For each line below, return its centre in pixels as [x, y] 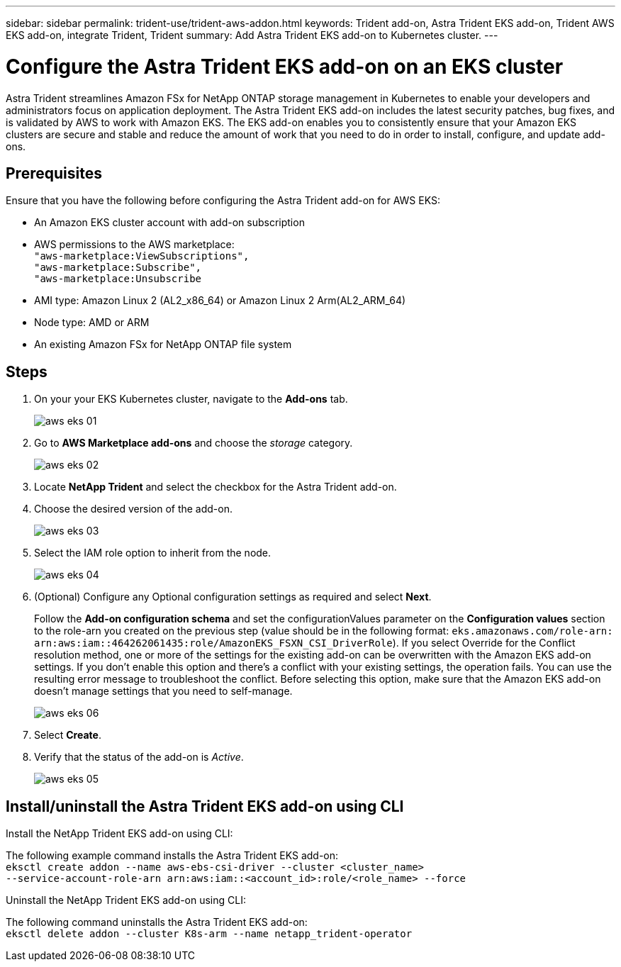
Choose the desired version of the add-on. [133, 509]
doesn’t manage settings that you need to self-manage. [163, 691]
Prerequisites [54, 173]
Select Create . [68, 735]
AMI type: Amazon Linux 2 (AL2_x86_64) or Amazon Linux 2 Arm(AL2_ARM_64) [220, 301]
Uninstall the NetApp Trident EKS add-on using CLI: [126, 900]
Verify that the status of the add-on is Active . [139, 757]
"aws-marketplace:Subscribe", [118, 268]
